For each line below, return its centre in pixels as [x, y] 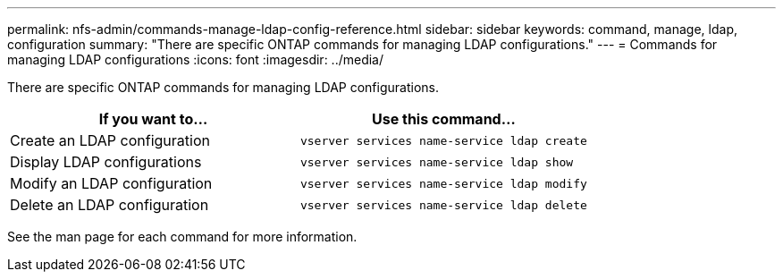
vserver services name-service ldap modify [443, 183]
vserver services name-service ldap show [437, 162]
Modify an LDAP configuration [111, 183]
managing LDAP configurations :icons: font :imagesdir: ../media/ [196, 59]
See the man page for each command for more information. [182, 237]
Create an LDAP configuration [110, 140]
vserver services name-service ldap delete [443, 205]
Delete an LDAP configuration [109, 205]
